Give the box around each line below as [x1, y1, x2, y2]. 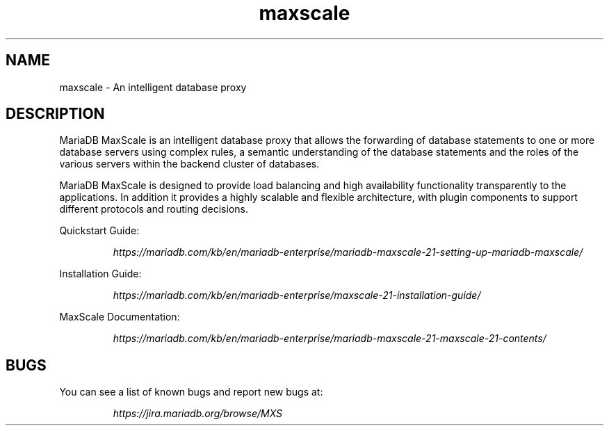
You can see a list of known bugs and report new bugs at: [59, 386, 323, 398]
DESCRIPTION [6, 105, 105, 123]
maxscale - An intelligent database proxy [59, 81, 247, 93]
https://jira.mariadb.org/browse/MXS [113, 407, 283, 420]
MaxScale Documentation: [59, 311, 180, 323]
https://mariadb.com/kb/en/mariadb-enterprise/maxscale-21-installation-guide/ [113, 289, 481, 302]
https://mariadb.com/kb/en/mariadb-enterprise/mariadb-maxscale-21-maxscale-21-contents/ [113, 332, 546, 345]
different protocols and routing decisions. [59, 203, 248, 215]
